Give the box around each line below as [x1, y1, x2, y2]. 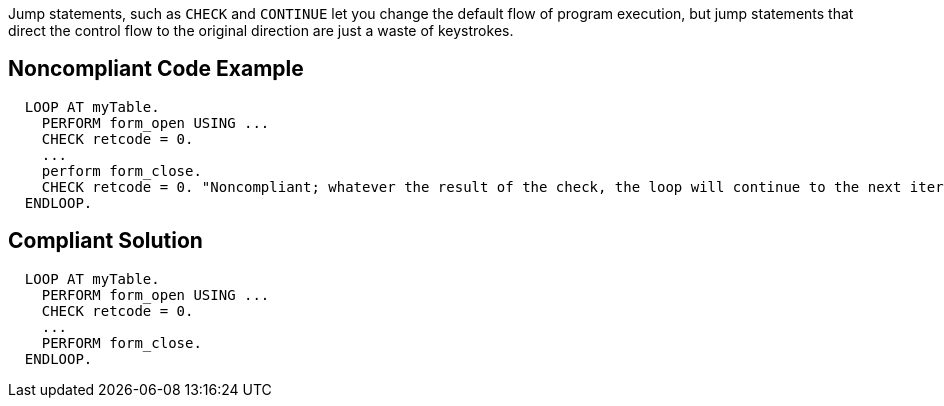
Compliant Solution [8, 228, 203, 254]
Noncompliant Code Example [8, 56, 304, 82]
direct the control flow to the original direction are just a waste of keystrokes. [8, 22, 514, 39]
